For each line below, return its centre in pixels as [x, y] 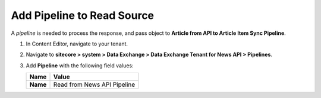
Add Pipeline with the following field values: [80, 66]
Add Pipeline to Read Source [83, 15]
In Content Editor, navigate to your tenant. [77, 44]
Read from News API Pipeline [94, 84]
